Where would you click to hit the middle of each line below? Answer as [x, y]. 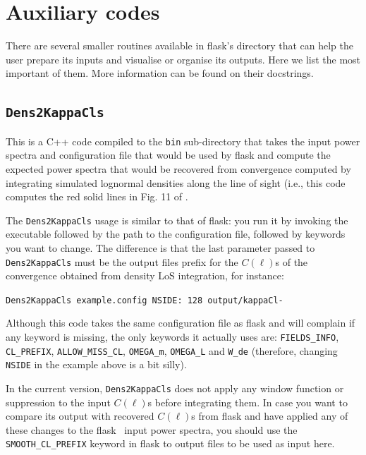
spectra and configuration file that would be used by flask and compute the [168, 155]
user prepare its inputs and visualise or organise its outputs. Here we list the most [183, 59]
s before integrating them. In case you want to [248, 402]
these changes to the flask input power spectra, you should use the [152, 429]
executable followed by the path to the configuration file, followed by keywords [176, 234]
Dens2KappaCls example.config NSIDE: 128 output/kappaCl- [145, 300]
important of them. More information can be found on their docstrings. [160, 73]
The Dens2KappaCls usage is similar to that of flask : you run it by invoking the [177, 220]
